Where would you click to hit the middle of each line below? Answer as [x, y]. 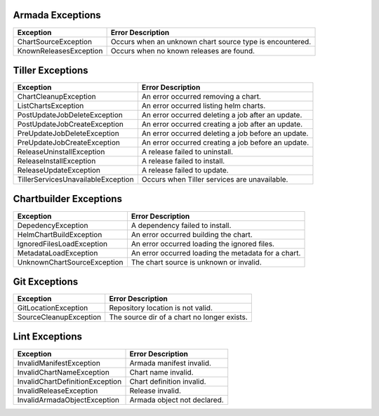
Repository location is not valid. [161, 308]
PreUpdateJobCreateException [69, 142]
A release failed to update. [185, 170]
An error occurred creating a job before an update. [225, 142]
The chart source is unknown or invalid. [197, 262]
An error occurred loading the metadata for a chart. [216, 253]
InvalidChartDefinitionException [69, 381]
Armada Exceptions [57, 15]
